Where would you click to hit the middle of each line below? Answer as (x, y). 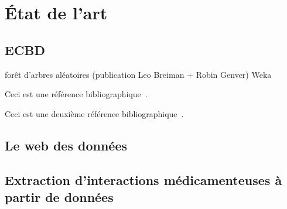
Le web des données (66, 145)
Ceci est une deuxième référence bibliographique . (94, 113)
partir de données (59, 196)
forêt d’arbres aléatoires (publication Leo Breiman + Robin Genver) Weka (138, 74)
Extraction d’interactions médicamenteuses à (143, 179)
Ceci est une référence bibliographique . (76, 94)
